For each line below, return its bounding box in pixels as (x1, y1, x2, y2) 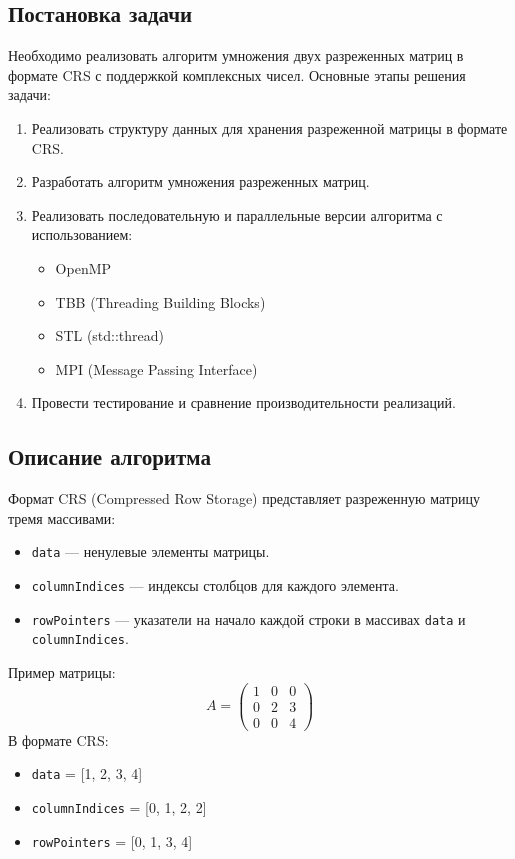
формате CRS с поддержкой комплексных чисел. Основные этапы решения (8, 64, 466, 85)
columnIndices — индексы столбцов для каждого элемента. (31, 574, 399, 595)
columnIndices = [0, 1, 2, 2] (31, 796, 207, 817)
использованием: (31, 224, 133, 245)
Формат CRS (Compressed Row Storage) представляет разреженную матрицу (8, 488, 481, 509)
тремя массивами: (8, 507, 116, 528)
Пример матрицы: (8, 661, 116, 682)
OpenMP (55, 257, 112, 278)
